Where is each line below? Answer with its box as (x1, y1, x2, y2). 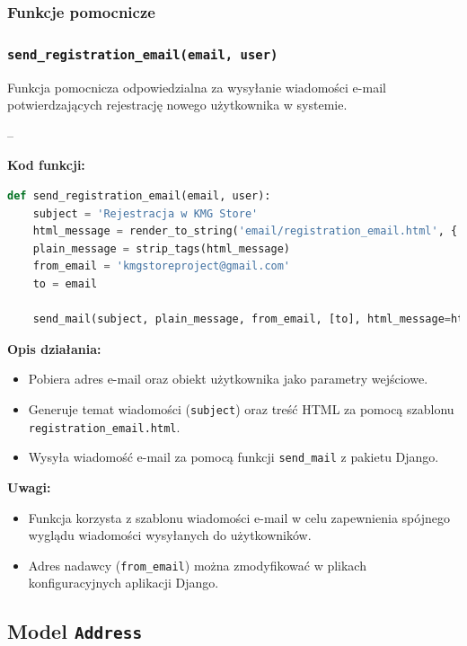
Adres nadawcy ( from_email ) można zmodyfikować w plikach (28, 555, 366, 574)
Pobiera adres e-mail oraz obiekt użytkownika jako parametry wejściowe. (28, 369, 428, 388)
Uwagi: (7, 477, 51, 496)
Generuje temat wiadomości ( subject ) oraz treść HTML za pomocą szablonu (28, 399, 454, 418)
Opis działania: (7, 339, 101, 358)
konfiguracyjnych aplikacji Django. (28, 573, 219, 592)
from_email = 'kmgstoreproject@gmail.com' (32, 260, 291, 273)
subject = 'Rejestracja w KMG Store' (32, 207, 259, 220)
